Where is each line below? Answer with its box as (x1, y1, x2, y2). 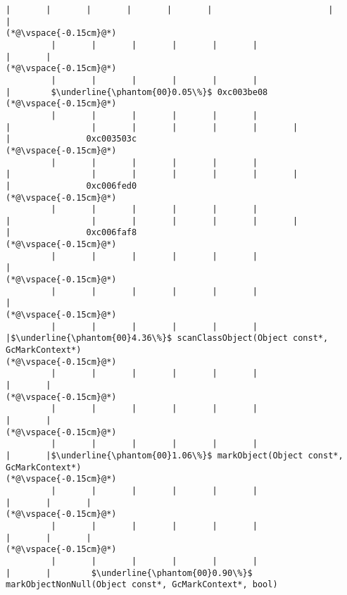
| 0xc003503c (6, 134, 137, 144)
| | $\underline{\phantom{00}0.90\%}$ (6, 568, 253, 578)
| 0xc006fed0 (6, 180, 137, 191)
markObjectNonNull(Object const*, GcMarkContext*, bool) (6, 580, 278, 590)
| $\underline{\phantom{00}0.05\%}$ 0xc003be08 (6, 87, 268, 97)
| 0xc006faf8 (6, 227, 137, 238)
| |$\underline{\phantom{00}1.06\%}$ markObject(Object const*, (6, 450, 343, 461)
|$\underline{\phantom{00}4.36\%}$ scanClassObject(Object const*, (6, 333, 329, 344)
